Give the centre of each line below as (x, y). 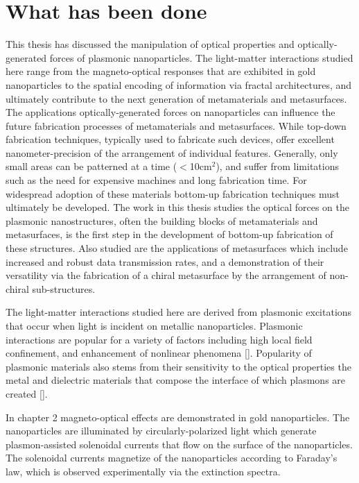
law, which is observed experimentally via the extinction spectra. (143, 471)
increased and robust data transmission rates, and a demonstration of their (165, 261)
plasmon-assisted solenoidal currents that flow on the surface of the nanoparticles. (179, 444)
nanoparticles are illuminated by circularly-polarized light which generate (161, 431)
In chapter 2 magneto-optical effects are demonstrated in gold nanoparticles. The (178, 417)
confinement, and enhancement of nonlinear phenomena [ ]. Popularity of (159, 353)
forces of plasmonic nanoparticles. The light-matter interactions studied (201, 57)
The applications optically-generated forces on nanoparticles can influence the (170, 112)
